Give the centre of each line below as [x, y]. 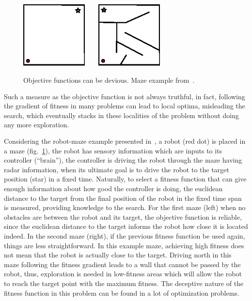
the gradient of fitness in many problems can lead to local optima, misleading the [125, 106]
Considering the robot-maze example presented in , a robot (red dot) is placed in [125, 141]
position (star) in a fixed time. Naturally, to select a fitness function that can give [125, 179]
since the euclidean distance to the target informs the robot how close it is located [126, 226]
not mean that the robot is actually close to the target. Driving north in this [118, 255]
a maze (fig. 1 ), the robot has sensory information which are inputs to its [113, 150]
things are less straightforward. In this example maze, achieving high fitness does [124, 245]
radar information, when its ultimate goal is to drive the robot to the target [117, 169]
